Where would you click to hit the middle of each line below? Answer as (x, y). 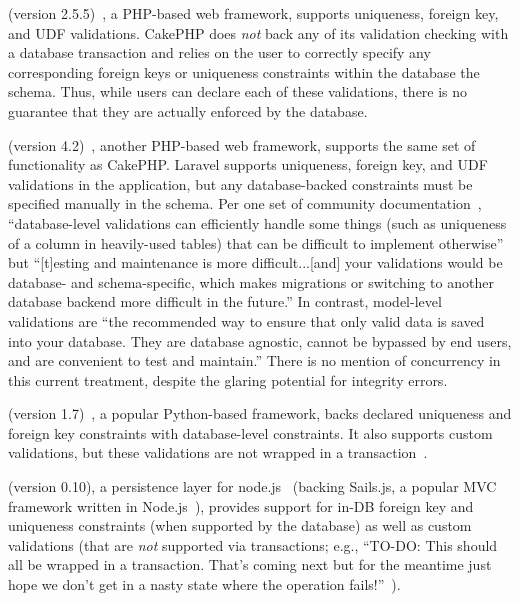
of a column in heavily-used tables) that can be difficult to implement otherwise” (256, 242)
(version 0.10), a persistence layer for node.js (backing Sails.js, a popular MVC (252, 486)
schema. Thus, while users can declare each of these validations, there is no (238, 91)
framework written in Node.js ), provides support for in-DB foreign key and (241, 505)
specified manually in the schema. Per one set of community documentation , (245, 203)
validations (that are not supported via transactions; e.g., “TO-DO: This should (253, 544)
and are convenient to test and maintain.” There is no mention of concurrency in (254, 360)
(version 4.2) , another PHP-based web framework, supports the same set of (242, 144)
